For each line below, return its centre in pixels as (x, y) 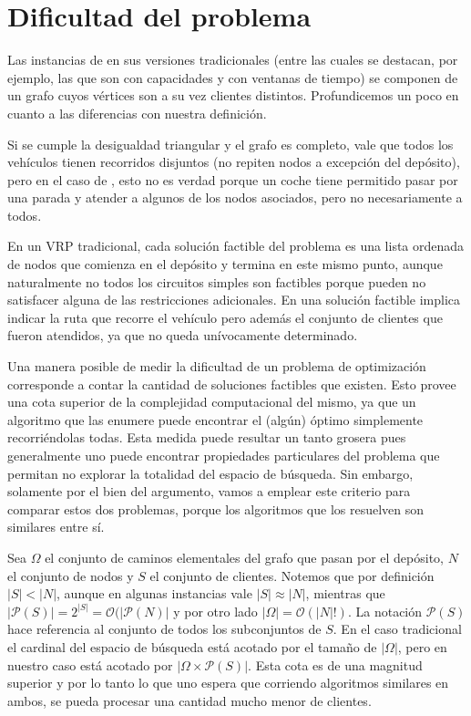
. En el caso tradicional (397, 629)
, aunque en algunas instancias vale (154, 593)
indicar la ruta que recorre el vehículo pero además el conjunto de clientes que (225, 317)
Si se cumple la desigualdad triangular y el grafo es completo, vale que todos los (230, 144)
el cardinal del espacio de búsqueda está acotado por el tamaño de (192, 646)
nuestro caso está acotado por (90, 664)
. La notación (385, 611)
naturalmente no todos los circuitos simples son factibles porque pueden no (217, 281)
